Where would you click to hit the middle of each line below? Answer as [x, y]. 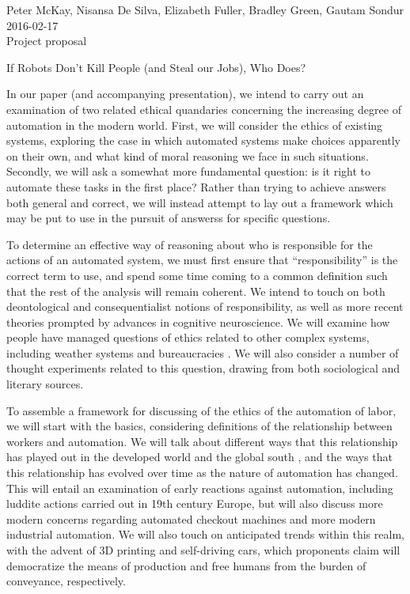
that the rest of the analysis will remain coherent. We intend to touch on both [196, 291]
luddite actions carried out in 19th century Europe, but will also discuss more [195, 503]
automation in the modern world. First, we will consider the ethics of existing [195, 125]
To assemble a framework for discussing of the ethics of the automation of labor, [201, 410]
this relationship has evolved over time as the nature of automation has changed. [202, 473]
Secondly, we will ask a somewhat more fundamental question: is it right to [189, 171]
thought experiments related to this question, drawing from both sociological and [203, 368]
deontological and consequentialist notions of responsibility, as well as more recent [205, 306]
